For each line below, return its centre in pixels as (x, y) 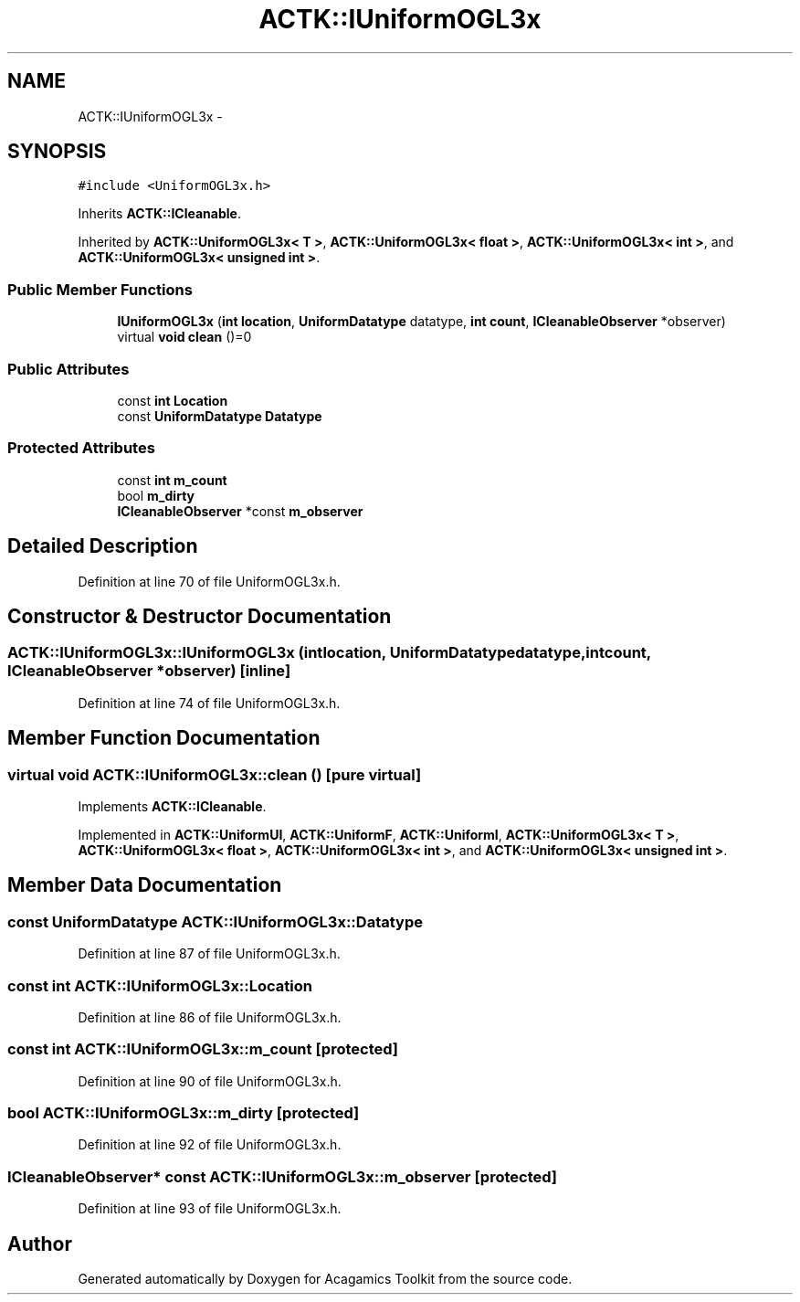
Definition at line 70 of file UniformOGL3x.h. (209, 581)
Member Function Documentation (164, 738)
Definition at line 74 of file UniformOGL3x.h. (209, 703)
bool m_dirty (156, 495)
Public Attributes (68, 369)
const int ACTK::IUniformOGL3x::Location (160, 985)
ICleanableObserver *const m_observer (240, 511)
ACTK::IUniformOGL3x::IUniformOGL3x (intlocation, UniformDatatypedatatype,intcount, (329, 653)
